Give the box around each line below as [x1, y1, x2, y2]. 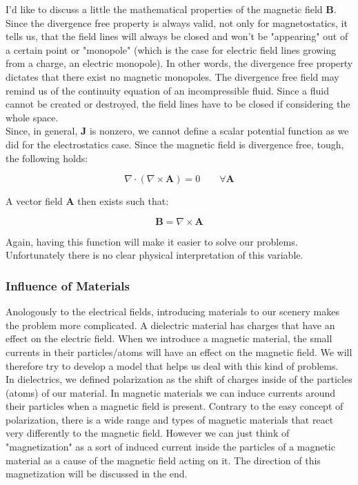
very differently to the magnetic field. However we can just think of [6, 426, 290, 440]
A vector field [6, 194, 63, 208]
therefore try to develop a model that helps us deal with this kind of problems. [6, 358, 339, 373]
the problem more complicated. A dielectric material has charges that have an [6, 317, 335, 332]
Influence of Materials [6, 277, 130, 294]
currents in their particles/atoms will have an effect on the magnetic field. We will [6, 344, 352, 359]
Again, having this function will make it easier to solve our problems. [6, 234, 298, 248]
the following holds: [6, 150, 88, 165]
